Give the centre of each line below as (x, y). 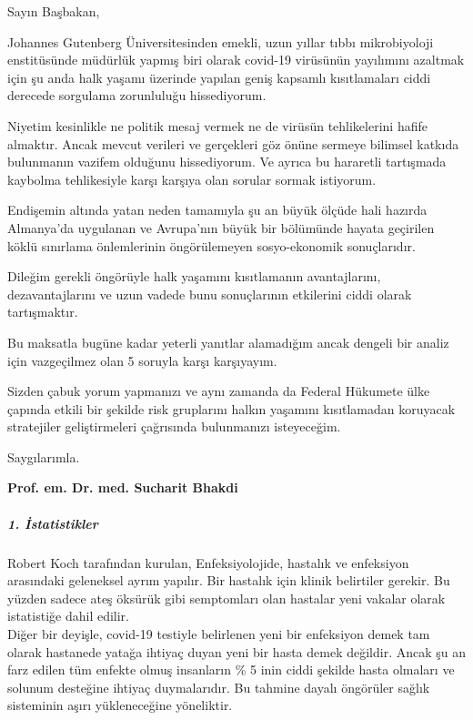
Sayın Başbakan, (54, 11)
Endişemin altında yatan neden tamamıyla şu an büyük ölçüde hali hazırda (217, 210)
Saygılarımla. (44, 456)
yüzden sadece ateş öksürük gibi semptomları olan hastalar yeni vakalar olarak (226, 598)
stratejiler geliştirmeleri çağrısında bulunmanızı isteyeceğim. (174, 426)
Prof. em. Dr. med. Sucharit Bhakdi (123, 487)
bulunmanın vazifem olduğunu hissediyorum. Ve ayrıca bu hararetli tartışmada (227, 162)
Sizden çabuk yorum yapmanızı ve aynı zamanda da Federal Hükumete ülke (219, 391)
